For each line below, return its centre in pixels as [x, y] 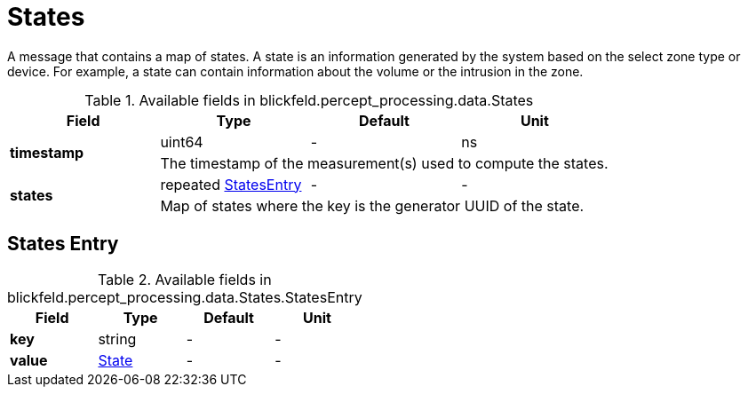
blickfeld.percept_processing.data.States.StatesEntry [185, 297]
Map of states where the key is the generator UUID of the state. [372, 205]
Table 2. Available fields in [185, 279]
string [117, 339]
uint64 [182, 142]
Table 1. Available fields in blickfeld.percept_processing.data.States [309, 100]
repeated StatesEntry [231, 184]
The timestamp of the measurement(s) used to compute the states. [384, 163]
